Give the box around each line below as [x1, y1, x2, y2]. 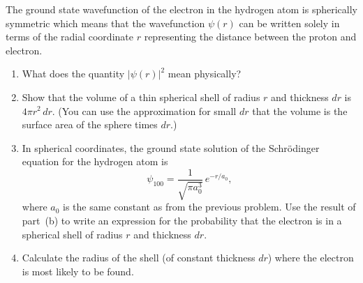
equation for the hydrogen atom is [22, 154, 168, 169]
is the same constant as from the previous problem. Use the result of [63, 199, 356, 214]
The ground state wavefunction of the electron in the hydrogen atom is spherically [6, 2, 357, 16]
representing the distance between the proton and [144, 29, 357, 44]
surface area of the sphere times [22, 117, 158, 132]
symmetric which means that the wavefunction [6, 15, 205, 30]
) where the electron [267, 250, 354, 265]
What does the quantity [22, 66, 125, 81]
